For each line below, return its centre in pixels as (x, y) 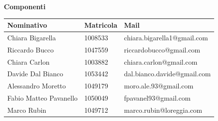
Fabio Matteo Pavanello (43, 98)
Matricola (101, 25)
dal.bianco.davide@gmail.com (167, 74)
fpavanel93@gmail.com (157, 98)
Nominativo (27, 25)
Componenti (25, 6)
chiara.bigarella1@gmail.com (166, 37)
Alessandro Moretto (37, 86)
